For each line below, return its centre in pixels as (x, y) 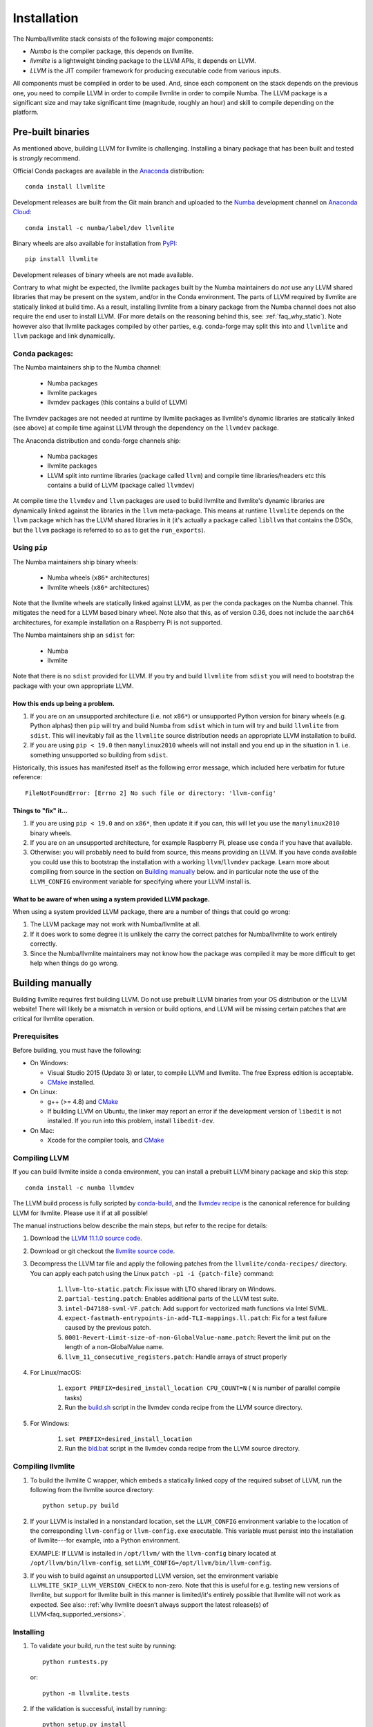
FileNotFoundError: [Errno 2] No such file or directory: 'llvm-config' (151, 793)
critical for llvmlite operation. (54, 1018)
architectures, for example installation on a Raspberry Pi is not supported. (117, 622)
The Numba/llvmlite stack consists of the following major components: (113, 39)
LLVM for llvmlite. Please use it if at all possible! (80, 1213)
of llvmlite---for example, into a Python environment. (105, 1540)
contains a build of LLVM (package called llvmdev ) (121, 485)
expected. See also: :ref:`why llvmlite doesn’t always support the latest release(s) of (150, 1604)
